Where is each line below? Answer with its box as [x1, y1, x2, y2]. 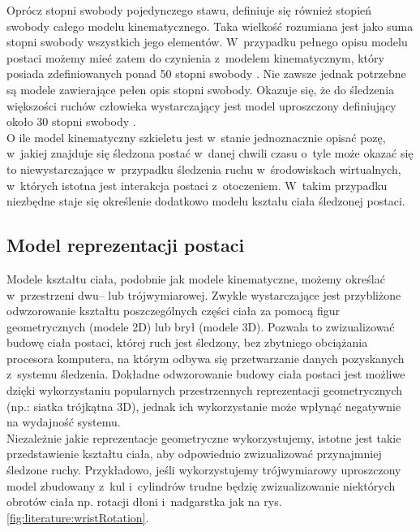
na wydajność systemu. [6, 413, 121, 430]
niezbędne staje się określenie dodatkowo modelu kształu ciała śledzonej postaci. [6, 192, 405, 210]
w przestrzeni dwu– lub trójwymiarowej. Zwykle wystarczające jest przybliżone [6, 286, 401, 303]
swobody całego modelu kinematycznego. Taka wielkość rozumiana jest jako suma [6, 17, 414, 34]
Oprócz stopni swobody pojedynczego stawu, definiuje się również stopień [6, 2, 372, 18]
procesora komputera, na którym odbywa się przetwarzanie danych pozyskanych [6, 349, 405, 366]
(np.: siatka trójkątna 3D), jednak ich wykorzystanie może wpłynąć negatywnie [6, 397, 401, 414]
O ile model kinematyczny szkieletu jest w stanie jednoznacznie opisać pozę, [6, 128, 386, 145]
